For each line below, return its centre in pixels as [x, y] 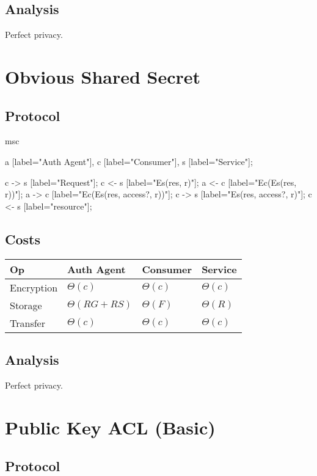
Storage [26, 305]
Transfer [27, 323]
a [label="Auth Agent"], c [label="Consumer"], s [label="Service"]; [129, 161]
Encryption [34, 287]
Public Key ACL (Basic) [110, 427]
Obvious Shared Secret [103, 76]
